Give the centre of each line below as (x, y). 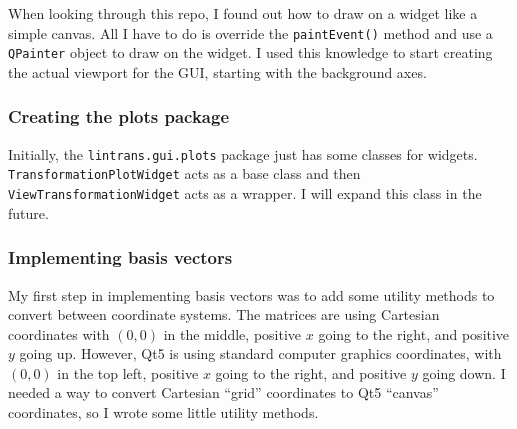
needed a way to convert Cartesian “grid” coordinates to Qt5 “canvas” (223, 392)
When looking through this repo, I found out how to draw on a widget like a (243, 13)
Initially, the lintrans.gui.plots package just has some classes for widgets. (243, 153)
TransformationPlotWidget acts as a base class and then (184, 173)
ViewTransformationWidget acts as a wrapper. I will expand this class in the (245, 193)
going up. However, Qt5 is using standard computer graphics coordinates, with (260, 353)
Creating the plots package (119, 116)
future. (28, 212)
